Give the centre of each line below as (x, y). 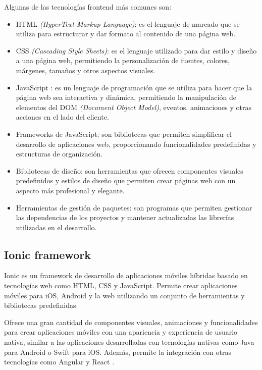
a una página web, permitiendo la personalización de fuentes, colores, (123, 60)
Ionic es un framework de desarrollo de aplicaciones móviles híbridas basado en (126, 275)
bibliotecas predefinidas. (41, 305)
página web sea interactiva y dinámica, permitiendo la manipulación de (126, 97)
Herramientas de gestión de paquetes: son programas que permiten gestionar (134, 207)
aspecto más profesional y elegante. (70, 190)
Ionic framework (47, 254)
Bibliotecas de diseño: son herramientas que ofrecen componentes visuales (129, 170)
